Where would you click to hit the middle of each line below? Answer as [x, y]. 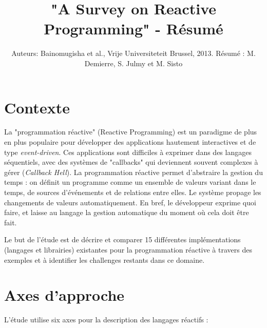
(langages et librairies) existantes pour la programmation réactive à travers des [128, 249]
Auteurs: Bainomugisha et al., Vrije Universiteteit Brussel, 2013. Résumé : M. [133, 53]
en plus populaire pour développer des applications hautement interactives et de [130, 142]
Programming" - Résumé [133, 28]
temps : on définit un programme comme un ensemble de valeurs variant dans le [130, 182]
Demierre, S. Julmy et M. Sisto [133, 63]
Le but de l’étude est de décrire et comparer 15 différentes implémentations [122, 239]
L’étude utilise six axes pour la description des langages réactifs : [106, 320]
